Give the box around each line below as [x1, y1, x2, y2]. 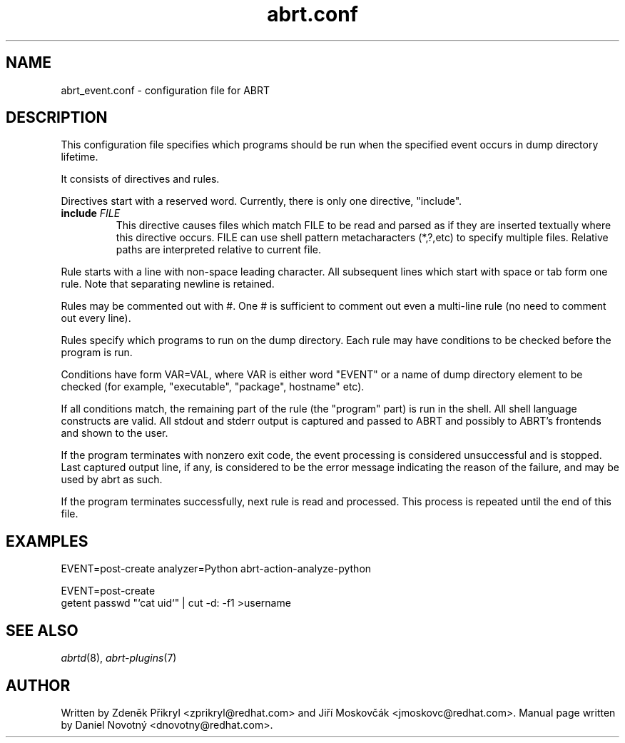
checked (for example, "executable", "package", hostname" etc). [61, 380, 365, 393]
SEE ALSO [6, 621, 78, 640]
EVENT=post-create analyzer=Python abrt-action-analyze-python [61, 562, 372, 575]
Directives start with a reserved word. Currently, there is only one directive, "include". [61, 195, 462, 208]
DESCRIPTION [6, 108, 108, 127]
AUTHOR [6, 676, 71, 694]
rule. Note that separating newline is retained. [61, 278, 275, 290]
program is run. [61, 346, 133, 359]
